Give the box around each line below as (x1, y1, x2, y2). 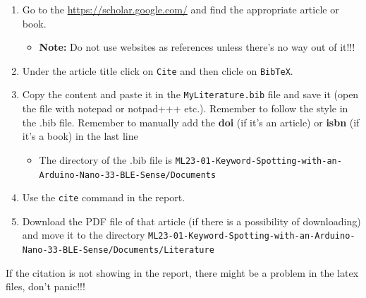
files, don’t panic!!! (6, 279, 85, 294)
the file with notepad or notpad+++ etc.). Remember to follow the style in (22, 101, 348, 116)
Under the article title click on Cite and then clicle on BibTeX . (22, 63, 293, 78)
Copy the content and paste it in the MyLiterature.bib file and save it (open (22, 87, 359, 102)
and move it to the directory (22, 227, 145, 242)
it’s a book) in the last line (22, 129, 138, 143)
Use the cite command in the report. (22, 190, 185, 205)
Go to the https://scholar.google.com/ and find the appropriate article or (22, 2, 339, 16)
